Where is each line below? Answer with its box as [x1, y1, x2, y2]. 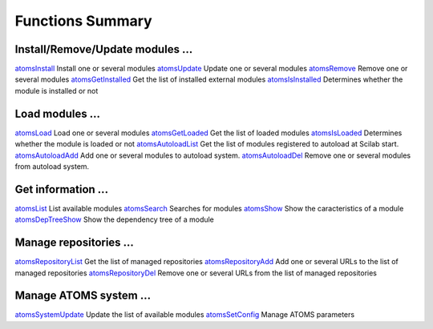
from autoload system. [14, 161, 90, 171]
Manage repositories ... [14, 236, 134, 250]
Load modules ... [14, 106, 100, 120]
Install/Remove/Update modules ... [14, 42, 193, 56]
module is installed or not [14, 86, 99, 95]
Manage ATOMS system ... [14, 289, 152, 303]
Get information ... [14, 183, 108, 196]
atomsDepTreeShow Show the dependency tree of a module [14, 215, 214, 224]
